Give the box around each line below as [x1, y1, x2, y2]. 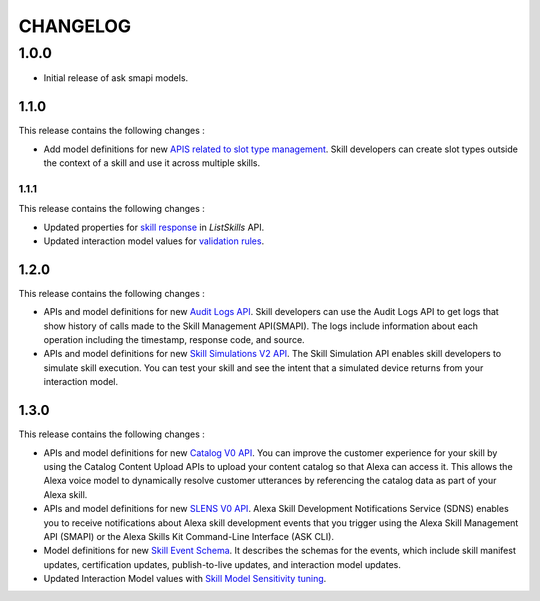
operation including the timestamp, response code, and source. [43, 334, 305, 346]
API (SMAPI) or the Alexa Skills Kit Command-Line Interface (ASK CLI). [43, 530, 335, 542]
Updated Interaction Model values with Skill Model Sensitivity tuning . [43, 573, 327, 585]
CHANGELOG [18, 15, 132, 37]
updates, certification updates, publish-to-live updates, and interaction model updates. [43, 558, 402, 570]
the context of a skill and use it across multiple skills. [43, 157, 261, 169]
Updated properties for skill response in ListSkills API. [43, 221, 265, 233]
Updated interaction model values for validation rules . [43, 235, 265, 247]
